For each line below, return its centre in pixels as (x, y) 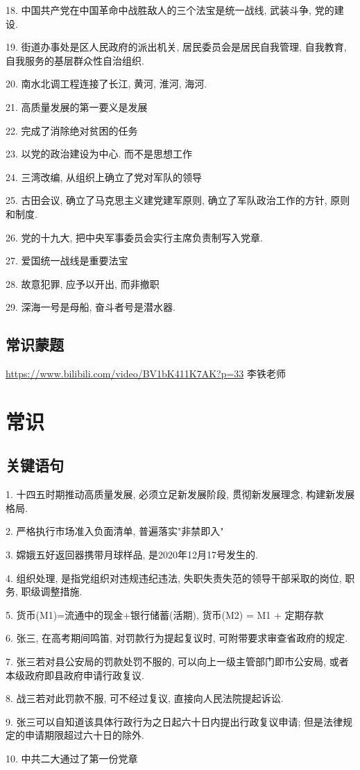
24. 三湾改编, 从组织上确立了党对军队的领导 (104, 177)
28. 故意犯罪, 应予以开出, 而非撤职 (83, 283)
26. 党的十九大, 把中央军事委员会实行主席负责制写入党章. (134, 237)
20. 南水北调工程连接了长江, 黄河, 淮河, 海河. (106, 84)
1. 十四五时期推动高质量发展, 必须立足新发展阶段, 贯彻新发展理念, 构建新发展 (180, 494)
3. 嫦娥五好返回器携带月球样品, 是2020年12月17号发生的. (132, 555)
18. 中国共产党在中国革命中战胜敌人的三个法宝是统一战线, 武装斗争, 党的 (170, 10)
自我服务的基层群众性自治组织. (75, 60)
